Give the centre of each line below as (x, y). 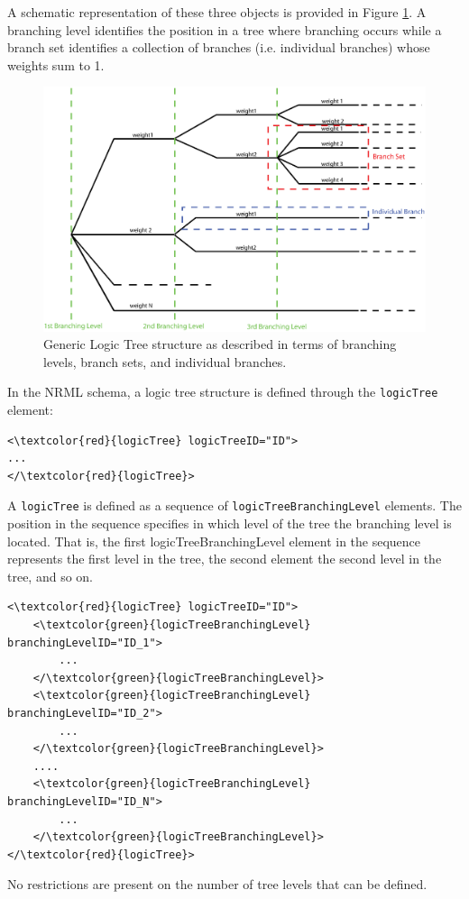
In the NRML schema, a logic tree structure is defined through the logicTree (223, 392)
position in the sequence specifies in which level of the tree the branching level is (230, 523)
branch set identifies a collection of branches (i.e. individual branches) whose (219, 47)
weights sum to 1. (56, 64)
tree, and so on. (51, 576)
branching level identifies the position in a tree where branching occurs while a (225, 29)
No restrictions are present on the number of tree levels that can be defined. (217, 884)
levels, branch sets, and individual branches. (165, 361)
